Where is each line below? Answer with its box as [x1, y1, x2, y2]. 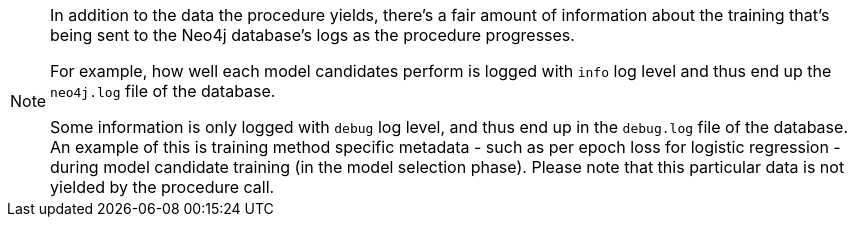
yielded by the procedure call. [50, 177, 275, 197]
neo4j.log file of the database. [50, 81, 276, 101]
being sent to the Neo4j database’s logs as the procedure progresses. [50, 25, 575, 45]
